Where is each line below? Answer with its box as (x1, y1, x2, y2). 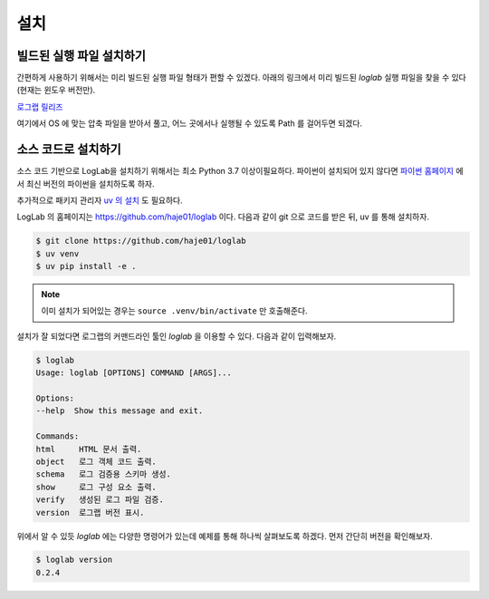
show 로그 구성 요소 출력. (35, 481, 158, 492)
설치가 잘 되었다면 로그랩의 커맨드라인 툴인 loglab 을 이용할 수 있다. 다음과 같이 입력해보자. (16, 331, 337, 342)
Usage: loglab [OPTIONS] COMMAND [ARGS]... (35, 368, 233, 378)
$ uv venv (35, 248, 80, 258)
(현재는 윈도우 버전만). (16, 84, 96, 95)
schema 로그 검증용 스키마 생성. (35, 469, 171, 479)
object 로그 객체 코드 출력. (35, 456, 158, 467)
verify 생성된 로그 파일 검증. (35, 495, 165, 505)
